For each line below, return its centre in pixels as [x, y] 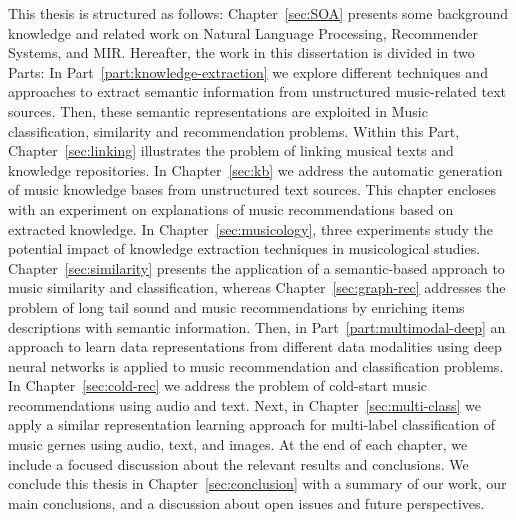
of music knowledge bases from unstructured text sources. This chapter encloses [252, 189]
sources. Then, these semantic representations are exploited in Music [218, 110]
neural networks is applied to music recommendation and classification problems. [256, 365]
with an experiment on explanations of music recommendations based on [231, 208]
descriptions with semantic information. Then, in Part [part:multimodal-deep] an [257, 326]
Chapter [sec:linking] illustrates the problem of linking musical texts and [231, 150]
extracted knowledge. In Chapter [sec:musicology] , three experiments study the [251, 228]
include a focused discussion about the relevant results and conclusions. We [238, 463]
